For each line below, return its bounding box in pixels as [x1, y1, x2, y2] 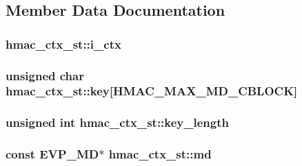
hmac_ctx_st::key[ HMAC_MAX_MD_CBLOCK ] [6, 82, 298, 99]
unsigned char [6, 67, 84, 84]
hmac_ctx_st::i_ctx [6, 35, 121, 52]
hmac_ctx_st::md [108, 145, 212, 163]
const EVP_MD [6, 145, 99, 163]
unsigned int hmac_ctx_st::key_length [6, 114, 229, 131]
